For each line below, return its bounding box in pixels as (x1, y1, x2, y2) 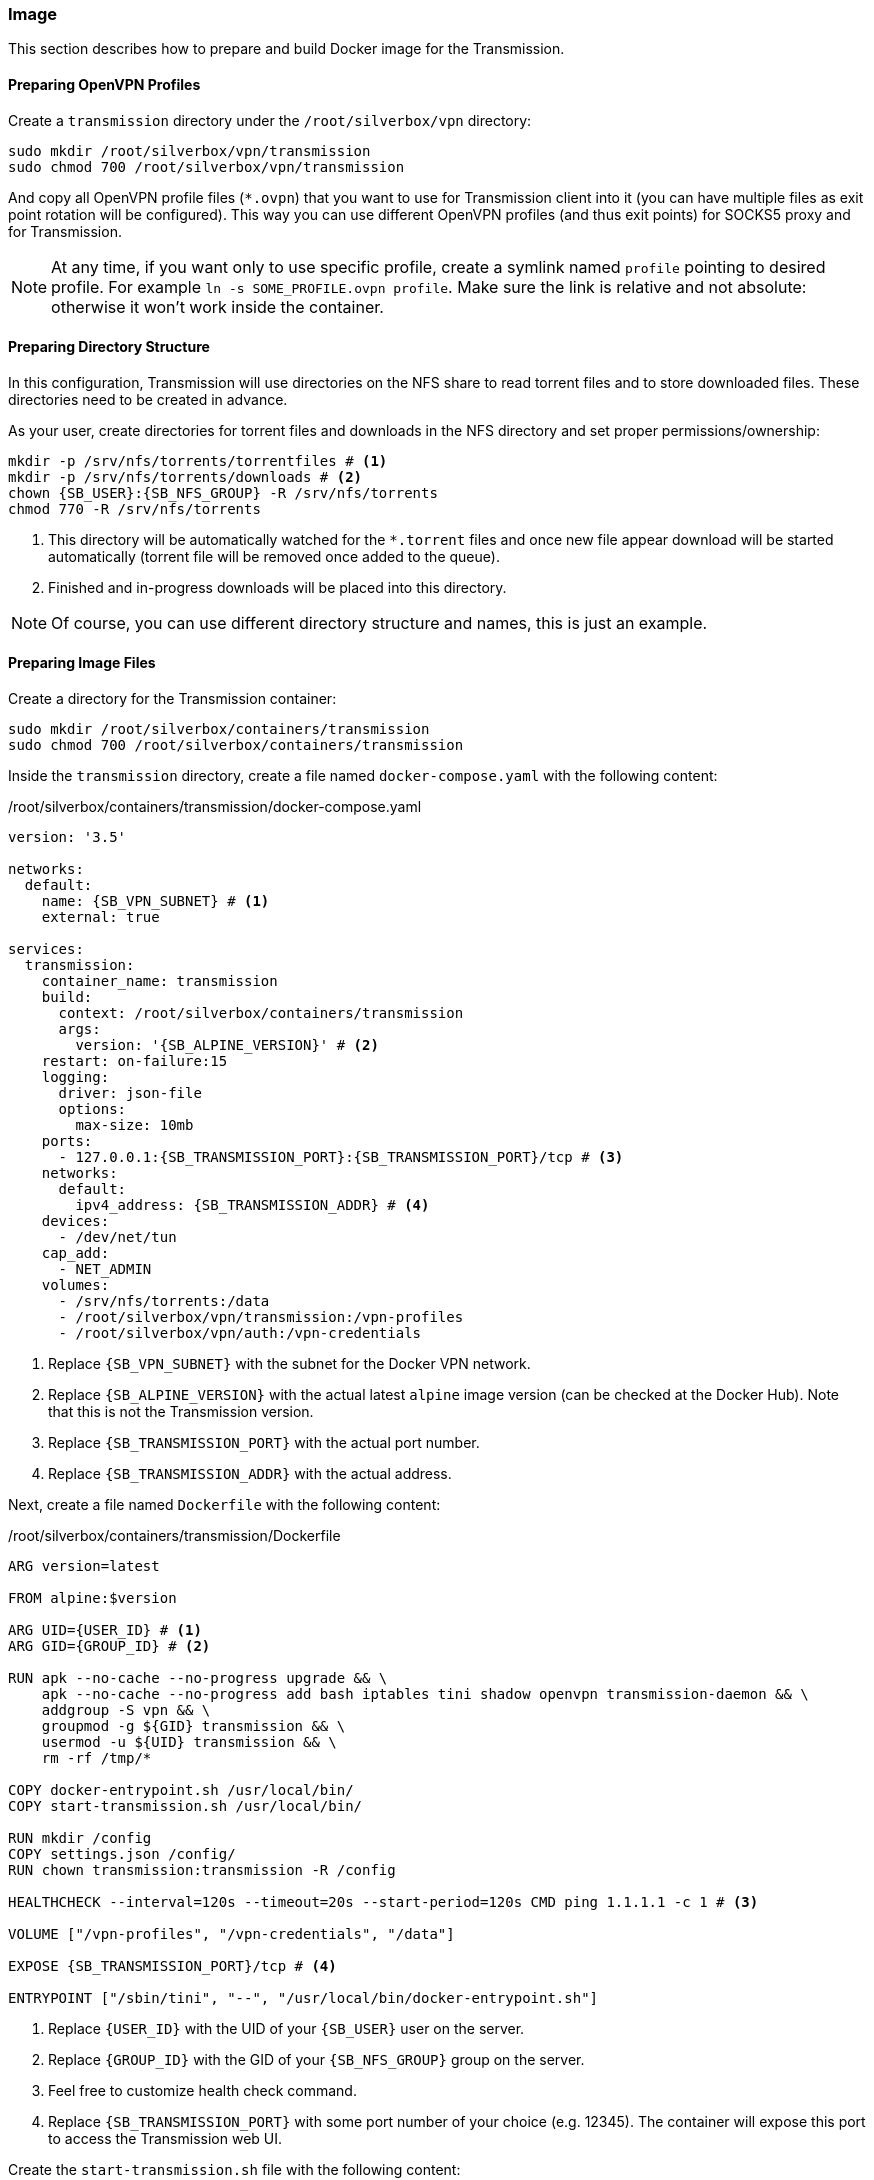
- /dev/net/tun (58, 1229, 177, 1246)
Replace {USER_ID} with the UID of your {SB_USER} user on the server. (48, 2020, 525, 2038)
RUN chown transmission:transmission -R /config (8, 1862, 396, 1879)
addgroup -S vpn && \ (41, 1702, 211, 1719)
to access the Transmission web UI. (48, 2130, 283, 2148)
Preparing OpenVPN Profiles (8, 75, 201, 93)
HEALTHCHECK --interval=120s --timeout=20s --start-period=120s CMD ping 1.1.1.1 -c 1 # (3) (8, 1894, 759, 1911)
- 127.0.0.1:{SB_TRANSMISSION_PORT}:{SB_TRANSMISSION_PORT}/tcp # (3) (58, 1149, 624, 1166)
